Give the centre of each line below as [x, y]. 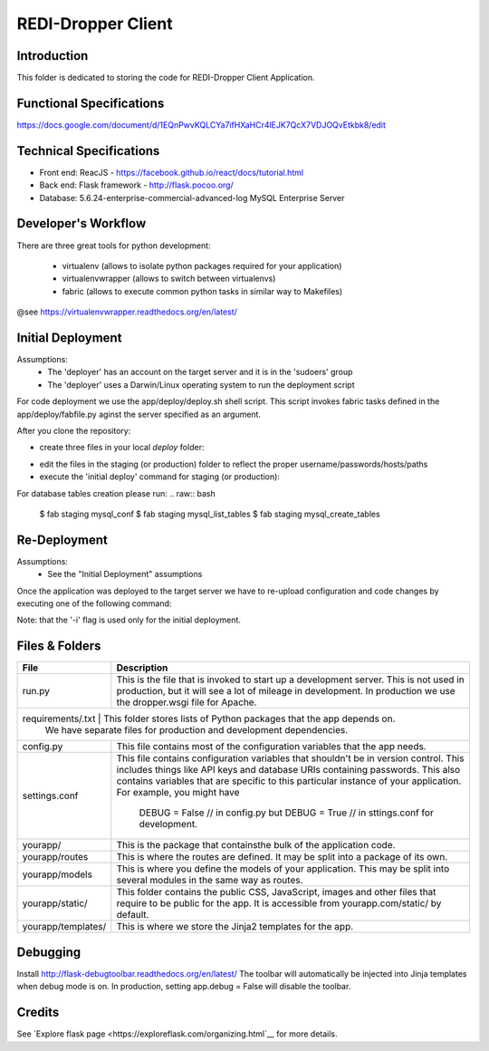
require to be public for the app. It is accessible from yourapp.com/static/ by [279, 903]
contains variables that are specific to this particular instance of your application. [289, 781]
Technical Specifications [88, 151]
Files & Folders [59, 646]
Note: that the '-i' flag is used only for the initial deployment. [129, 620]
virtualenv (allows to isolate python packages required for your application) [202, 265]
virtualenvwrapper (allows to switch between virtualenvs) [169, 279]
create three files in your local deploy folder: [122, 448]
